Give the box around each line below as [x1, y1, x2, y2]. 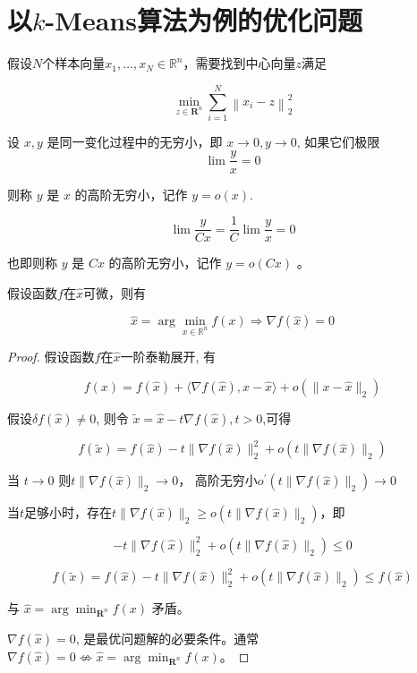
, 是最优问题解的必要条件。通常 [75, 628, 260, 647]
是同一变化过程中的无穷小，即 [47, 132, 223, 150]
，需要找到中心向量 [183, 54, 296, 72]
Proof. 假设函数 [7, 347, 95, 366]
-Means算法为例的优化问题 [45, 2, 362, 38]
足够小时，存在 [24, 503, 113, 522]
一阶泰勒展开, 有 [120, 347, 217, 366]
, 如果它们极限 [296, 132, 380, 150]
